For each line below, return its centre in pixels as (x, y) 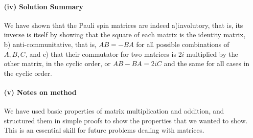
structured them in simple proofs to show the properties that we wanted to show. (126, 120)
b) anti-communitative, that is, (50, 44)
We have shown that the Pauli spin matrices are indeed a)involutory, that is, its (124, 25)
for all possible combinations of (183, 44)
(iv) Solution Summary (44, 6)
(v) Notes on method (40, 92)
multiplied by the (212, 54)
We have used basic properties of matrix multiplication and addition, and (114, 111)
